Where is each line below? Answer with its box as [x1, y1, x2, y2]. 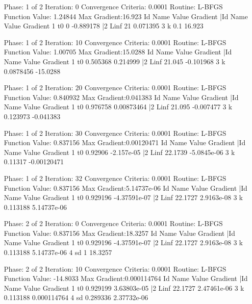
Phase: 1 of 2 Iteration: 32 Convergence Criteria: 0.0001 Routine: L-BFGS [4, 173, 227, 183]
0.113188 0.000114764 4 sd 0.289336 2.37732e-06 [4, 292, 149, 303]
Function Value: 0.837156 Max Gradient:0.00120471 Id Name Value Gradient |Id [4, 137, 246, 148]
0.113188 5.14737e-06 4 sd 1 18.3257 [4, 247, 112, 257]
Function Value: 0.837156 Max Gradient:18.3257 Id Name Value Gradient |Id [4, 228, 235, 238]
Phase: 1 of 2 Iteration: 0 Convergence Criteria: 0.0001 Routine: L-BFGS [4, 1, 223, 11]
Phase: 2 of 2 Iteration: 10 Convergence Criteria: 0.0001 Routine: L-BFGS [4, 263, 227, 274]
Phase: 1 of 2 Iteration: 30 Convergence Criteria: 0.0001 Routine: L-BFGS [4, 127, 227, 138]
